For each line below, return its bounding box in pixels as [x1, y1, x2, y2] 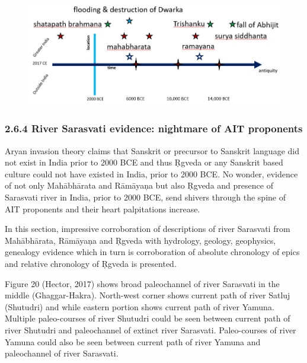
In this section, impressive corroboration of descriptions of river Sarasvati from [5, 222, 290, 235]
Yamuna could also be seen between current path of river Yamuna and [5, 335, 261, 348]
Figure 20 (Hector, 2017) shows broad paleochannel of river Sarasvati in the [5, 277, 280, 289]
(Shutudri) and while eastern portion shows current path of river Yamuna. [5, 300, 274, 313]
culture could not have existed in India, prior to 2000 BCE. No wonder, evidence [5, 167, 298, 180]
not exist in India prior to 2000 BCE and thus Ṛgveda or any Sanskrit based [5, 156, 283, 168]
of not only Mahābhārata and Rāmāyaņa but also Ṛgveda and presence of [5, 179, 273, 192]
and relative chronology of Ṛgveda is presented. [5, 257, 177, 269]
